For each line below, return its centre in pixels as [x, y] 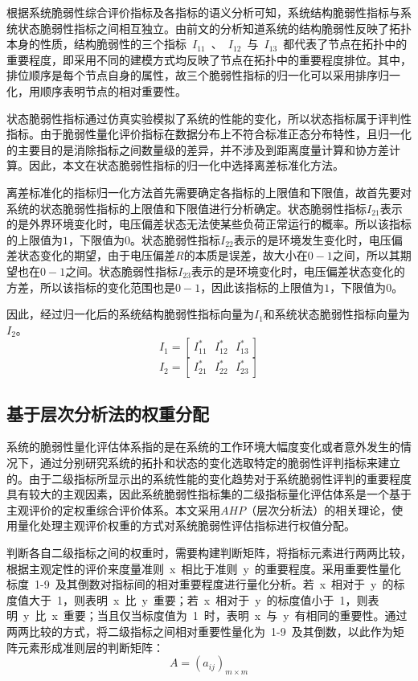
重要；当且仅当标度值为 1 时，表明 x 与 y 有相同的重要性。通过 [235, 615]
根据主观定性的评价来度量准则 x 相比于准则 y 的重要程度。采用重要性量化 [204, 568]
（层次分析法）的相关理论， [319, 509]
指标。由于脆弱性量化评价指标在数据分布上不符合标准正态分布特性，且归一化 [209, 134]
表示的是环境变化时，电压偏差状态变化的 [298, 271]
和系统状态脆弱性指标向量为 [336, 314]
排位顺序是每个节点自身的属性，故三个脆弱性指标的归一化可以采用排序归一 [203, 75]
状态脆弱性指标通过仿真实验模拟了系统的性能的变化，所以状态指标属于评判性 [209, 118]
